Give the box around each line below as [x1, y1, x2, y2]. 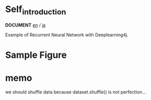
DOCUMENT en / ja [5, 22, 46, 28]
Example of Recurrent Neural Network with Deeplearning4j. [5, 32, 128, 38]
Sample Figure [5, 49, 67, 61]
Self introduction [5, 4, 66, 17]
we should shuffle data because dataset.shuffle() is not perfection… [5, 89, 146, 95]
